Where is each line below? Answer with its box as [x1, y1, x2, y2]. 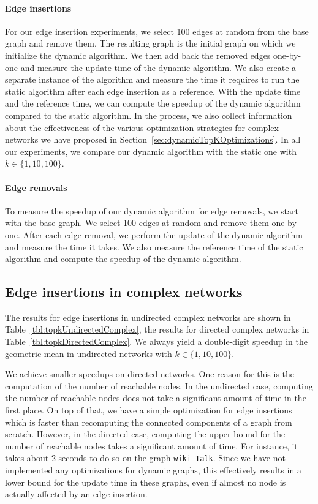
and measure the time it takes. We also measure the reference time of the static [5, 240, 303, 253]
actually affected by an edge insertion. [5, 487, 148, 500]
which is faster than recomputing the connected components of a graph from [5, 415, 292, 428]
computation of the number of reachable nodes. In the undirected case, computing [5, 379, 313, 392]
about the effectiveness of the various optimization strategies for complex [5, 121, 279, 134]
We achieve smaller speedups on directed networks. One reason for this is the [5, 367, 295, 380]
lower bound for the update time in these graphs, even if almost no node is [5, 475, 286, 488]
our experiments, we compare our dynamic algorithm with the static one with [5, 145, 297, 157]
